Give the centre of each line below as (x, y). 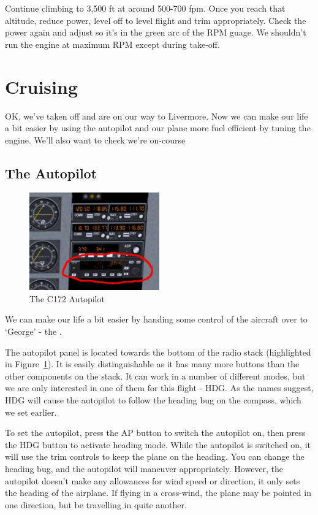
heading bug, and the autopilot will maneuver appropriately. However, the (144, 468)
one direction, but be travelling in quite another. (96, 504)
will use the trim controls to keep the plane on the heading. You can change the (155, 456)
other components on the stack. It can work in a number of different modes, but (155, 376)
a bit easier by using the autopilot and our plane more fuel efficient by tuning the (158, 128)
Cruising (42, 86)
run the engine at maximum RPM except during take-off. (112, 44)
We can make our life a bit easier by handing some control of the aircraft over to (156, 319)
